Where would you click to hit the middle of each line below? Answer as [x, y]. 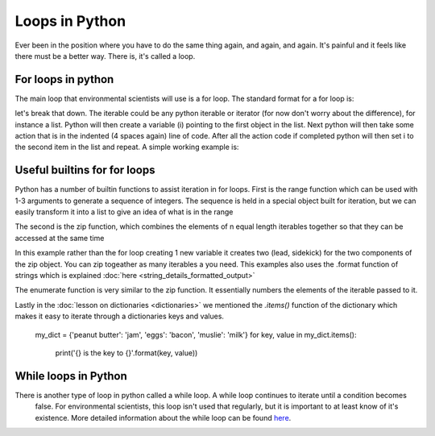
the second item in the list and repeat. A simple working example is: [127, 147]
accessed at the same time [60, 238]
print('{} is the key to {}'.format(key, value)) [126, 353]
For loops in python [64, 79]
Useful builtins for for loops [85, 170]
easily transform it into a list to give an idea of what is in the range [124, 212]
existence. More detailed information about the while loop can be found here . [163, 417]
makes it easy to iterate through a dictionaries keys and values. [120, 316]
